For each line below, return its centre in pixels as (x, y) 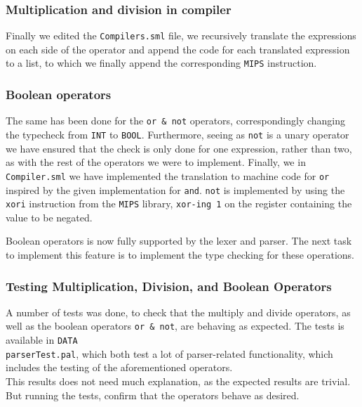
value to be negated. (49, 217)
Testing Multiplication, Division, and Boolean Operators (169, 286)
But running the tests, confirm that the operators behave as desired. (153, 395)
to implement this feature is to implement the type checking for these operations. (180, 254)
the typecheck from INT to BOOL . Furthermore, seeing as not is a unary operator (177, 134)
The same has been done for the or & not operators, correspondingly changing (176, 121)
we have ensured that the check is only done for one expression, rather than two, (179, 148)
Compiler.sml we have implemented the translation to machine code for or (168, 175)
